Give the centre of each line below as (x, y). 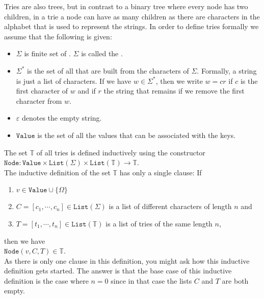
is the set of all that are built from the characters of (108, 70)
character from (39, 100)
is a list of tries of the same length (159, 223)
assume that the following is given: (58, 36)
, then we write (179, 80)
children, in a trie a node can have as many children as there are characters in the (132, 16)
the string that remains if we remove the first (174, 91)
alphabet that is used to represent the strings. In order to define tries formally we (131, 26)
